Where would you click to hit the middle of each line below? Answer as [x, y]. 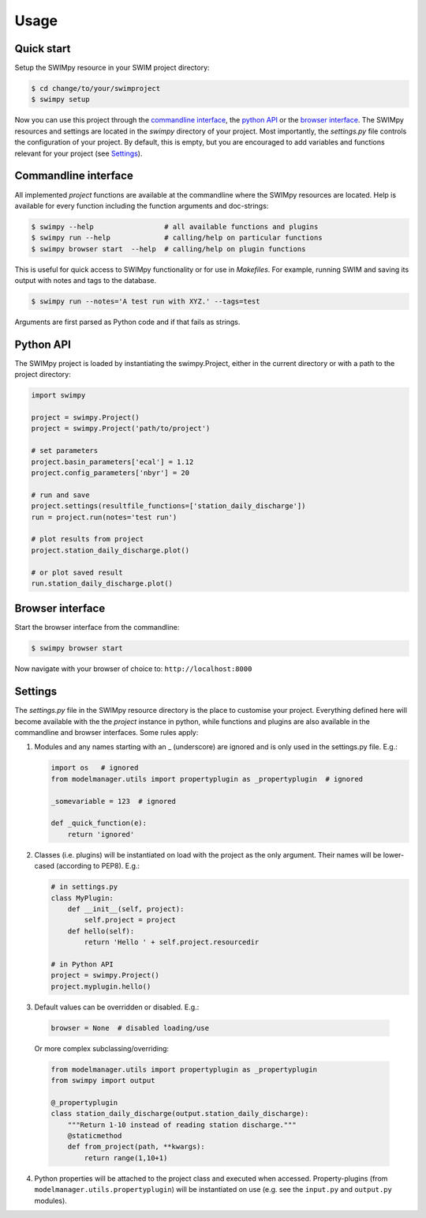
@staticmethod [95, 1135]
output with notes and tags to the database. [86, 281]
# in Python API [82, 964]
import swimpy [58, 396]
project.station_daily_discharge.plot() [110, 550]
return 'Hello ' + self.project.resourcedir [172, 942]
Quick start [43, 49]
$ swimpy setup [60, 100]
